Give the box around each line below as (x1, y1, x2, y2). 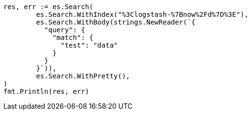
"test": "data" (61, 41, 118, 49)
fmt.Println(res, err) (3, 88, 90, 95)
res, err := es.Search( (3, 3, 94, 11)
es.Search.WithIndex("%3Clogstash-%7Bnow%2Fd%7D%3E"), (36, 11, 249, 18)
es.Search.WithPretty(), (36, 72, 130, 80)
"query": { (44, 26, 85, 34)
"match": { (52, 34, 94, 41)
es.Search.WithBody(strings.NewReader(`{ (36, 18, 196, 26)
